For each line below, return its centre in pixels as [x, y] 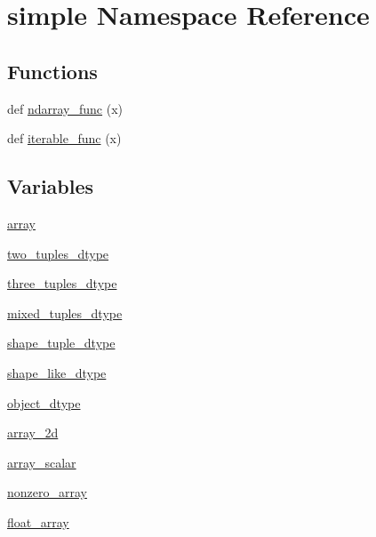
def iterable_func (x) [64, 138]
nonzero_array [47, 492]
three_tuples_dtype [62, 283]
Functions [52, 71]
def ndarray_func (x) [65, 108]
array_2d [33, 433]
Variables [51, 186]
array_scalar [42, 462]
